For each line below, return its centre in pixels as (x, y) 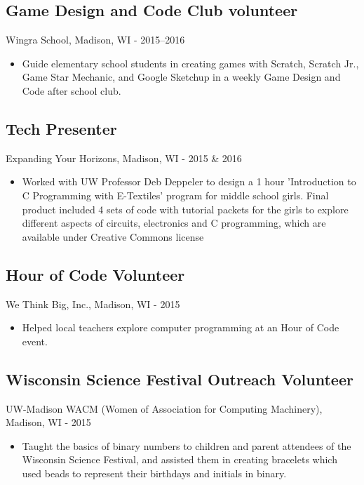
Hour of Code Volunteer (95, 274)
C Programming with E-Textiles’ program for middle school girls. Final (175, 195)
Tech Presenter (61, 128)
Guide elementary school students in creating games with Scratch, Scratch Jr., (190, 63)
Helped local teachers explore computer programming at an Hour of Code (181, 327)
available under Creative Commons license (113, 236)
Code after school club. (72, 90)
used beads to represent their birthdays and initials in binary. (154, 473)
